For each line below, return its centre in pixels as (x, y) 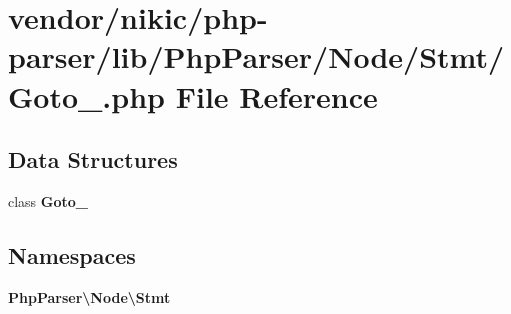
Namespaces (72, 254)
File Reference (276, 95)
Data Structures (93, 159)
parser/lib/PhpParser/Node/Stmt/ (256, 56)
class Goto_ (48, 200)
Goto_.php (86, 95)
